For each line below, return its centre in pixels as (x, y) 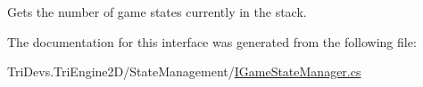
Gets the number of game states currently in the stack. (157, 12)
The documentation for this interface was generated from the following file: (212, 41)
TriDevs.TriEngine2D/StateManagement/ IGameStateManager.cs (184, 71)
